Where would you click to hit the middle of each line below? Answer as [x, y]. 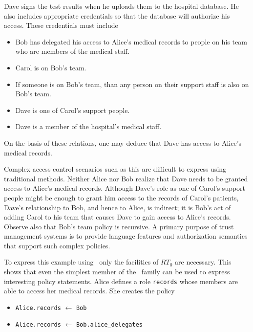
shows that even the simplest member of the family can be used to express [117, 272]
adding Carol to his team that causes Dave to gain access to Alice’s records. [117, 217]
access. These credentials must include [61, 25]
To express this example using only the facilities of [81, 262]
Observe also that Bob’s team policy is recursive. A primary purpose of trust [119, 226]
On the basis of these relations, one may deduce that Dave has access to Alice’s [123, 143]
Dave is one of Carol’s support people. [73, 110]
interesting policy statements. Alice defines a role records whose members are [121, 281]
